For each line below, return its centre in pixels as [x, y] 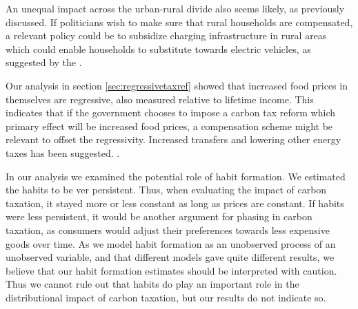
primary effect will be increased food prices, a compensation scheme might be [169, 126]
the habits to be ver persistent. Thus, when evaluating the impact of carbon [166, 190]
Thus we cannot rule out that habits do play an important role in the [152, 284]
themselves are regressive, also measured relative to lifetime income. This [160, 99]
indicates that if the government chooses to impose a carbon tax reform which [170, 113]
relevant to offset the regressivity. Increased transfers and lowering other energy [173, 139]
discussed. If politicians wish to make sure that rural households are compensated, [179, 22]
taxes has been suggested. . [63, 152]
